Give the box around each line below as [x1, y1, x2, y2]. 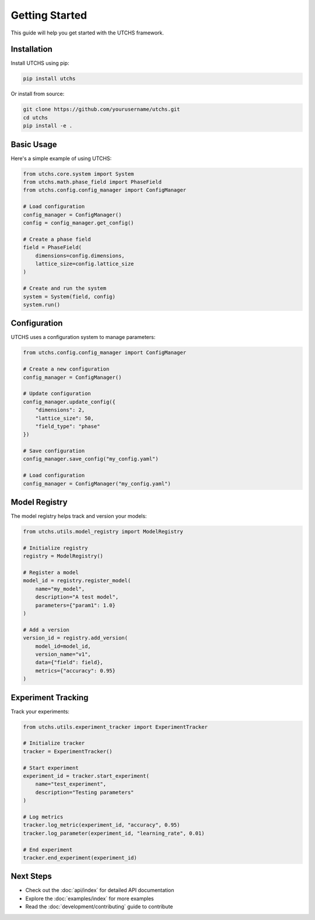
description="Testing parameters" [35, 789, 134, 796]
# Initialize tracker [23, 740, 85, 746]
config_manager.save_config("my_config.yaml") [23, 456, 159, 462]
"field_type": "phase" [35, 423, 100, 430]
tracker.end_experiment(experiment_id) [23, 854, 137, 861]
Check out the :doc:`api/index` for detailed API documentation [25, 887, 174, 894]
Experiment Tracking [10, 693, 89, 703]
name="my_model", [35, 585, 85, 592]
